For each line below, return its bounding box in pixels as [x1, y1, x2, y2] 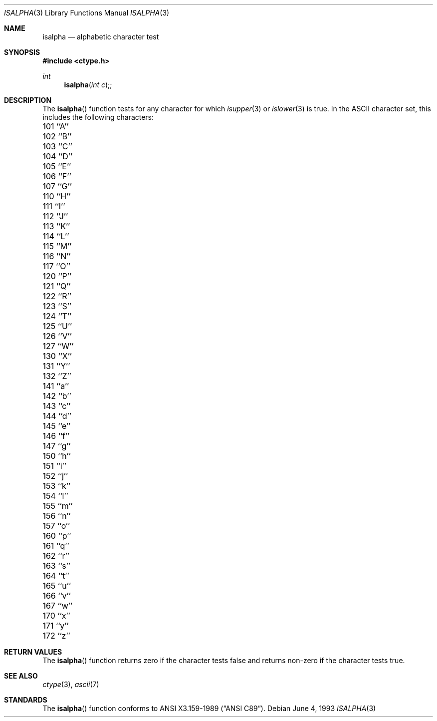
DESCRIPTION [4, 96, 52, 104]
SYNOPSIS [4, 48, 40, 56]
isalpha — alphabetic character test [42, 32, 159, 41]
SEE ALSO [4, 672, 38, 680]
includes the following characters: [42, 113, 154, 121]
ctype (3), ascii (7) [42, 680, 99, 689]
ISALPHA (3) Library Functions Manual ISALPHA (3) [4, 8, 170, 17]
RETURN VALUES [4, 648, 62, 656]
